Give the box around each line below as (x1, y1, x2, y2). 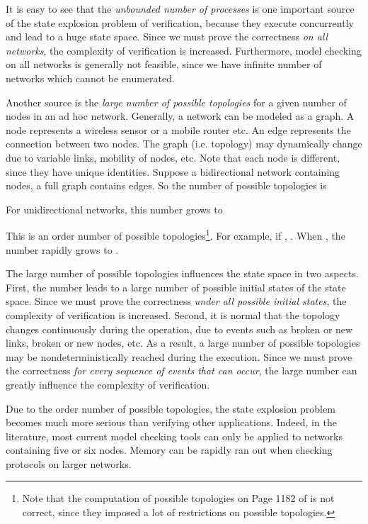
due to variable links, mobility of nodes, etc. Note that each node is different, (6, 150, 340, 165)
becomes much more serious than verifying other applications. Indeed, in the (6, 415, 337, 430)
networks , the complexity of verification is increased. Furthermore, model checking (6, 43, 362, 57)
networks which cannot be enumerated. (6, 70, 175, 85)
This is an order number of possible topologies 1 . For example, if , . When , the (6, 226, 345, 243)
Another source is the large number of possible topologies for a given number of (6, 94, 347, 109)
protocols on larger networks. (6, 456, 132, 471)
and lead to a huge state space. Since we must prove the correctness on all (6, 29, 328, 44)
